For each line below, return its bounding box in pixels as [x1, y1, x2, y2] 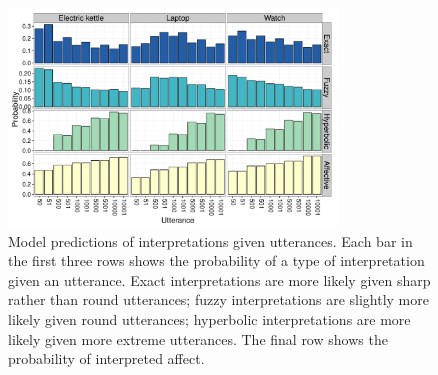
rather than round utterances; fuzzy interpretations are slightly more [8, 289, 429, 310]
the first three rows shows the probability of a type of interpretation [8, 250, 425, 271]
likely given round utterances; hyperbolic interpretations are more [8, 308, 411, 329]
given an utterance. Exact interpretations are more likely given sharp [8, 269, 431, 290]
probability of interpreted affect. [8, 348, 205, 369]
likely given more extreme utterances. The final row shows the [8, 328, 388, 349]
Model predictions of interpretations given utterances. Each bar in [8, 230, 413, 251]
